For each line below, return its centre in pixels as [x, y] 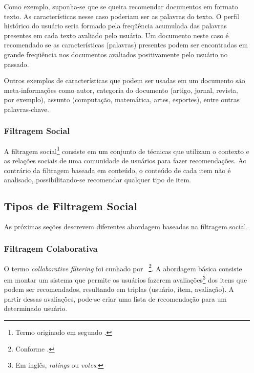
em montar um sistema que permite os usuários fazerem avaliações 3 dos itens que [126, 279]
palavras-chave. [27, 109]
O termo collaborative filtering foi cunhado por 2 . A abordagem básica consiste [123, 267]
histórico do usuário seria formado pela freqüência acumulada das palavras [116, 26]
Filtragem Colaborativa [51, 248]
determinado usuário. [36, 308]
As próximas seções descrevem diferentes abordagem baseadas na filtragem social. [126, 226]
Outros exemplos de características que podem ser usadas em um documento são [125, 80]
